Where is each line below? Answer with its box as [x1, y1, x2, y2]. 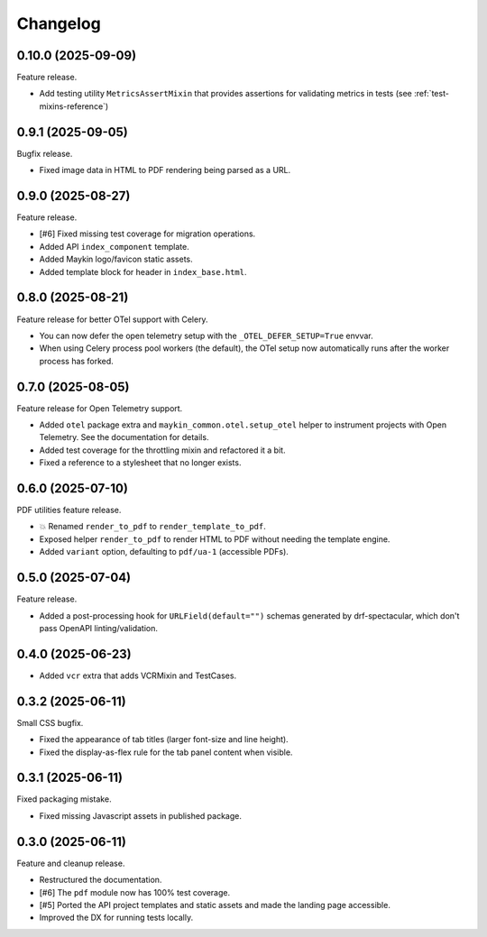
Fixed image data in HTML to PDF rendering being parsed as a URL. [39, 165, 291, 176]
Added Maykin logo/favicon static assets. [39, 253, 193, 265]
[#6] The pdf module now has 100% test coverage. [39, 886, 230, 897]
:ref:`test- [413, 88, 450, 99]
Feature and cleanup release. [16, 858, 125, 868]
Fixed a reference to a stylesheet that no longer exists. [39, 457, 242, 468]
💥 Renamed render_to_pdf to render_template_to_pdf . [39, 521, 266, 532]
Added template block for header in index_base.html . [39, 266, 247, 277]
